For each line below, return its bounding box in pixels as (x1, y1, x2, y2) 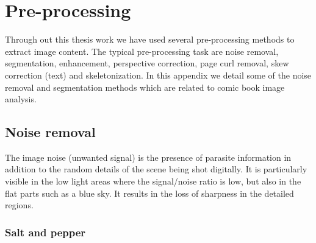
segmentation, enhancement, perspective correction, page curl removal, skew (5, 57, 289, 69)
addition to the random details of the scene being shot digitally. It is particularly (5, 163, 307, 175)
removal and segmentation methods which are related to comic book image (5, 80, 285, 93)
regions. (5, 199, 34, 211)
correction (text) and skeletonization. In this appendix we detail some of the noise (5, 68, 312, 81)
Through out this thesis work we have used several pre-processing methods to (5, 33, 295, 46)
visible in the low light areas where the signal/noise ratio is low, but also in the (5, 175, 301, 188)
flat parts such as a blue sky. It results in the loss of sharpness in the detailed (5, 186, 294, 199)
